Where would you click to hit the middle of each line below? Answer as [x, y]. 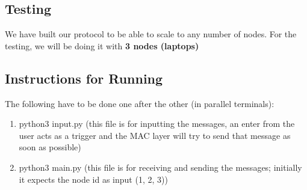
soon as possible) [50, 147]
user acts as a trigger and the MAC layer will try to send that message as [155, 135]
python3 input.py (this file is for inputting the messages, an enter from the [157, 124]
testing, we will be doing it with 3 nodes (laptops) [102, 45]
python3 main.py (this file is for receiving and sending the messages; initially [160, 167]
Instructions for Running [84, 78]
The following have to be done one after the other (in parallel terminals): [140, 103]
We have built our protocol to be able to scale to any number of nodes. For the [151, 34]
